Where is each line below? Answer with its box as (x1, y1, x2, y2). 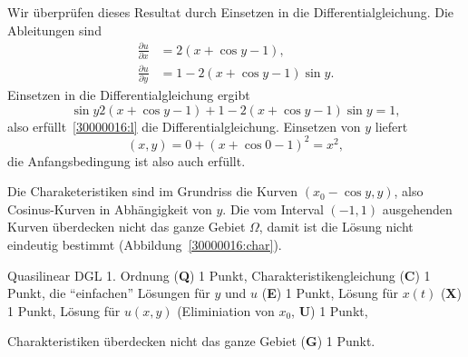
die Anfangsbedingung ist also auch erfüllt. (7, 151, 246, 170)
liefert (375, 116, 408, 135)
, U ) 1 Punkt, (291, 301, 368, 320)
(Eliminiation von (177, 301, 275, 320)
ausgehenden (382, 199, 453, 218)
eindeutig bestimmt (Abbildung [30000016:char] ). (7, 234, 282, 253)
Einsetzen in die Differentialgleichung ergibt (7, 84, 250, 104)
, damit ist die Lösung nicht (258, 217, 414, 236)
